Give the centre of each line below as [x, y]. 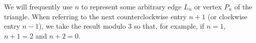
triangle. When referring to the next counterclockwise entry [95, 16]
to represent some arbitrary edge [131, 6]
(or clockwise [227, 16]
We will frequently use [38, 6]
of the [243, 6]
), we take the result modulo [82, 26]
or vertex [208, 6]
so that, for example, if [169, 26]
